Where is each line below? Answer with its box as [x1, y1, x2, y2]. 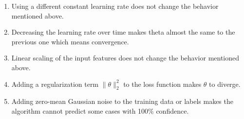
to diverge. [209, 79, 241, 89]
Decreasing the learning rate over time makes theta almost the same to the [11, 27, 235, 37]
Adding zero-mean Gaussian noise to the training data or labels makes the [11, 96, 233, 106]
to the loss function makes [123, 79, 202, 89]
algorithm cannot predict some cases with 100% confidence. [11, 105, 189, 116]
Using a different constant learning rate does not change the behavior [11, 1, 219, 11]
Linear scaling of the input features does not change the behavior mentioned [11, 53, 240, 63]
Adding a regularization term [11, 79, 99, 89]
